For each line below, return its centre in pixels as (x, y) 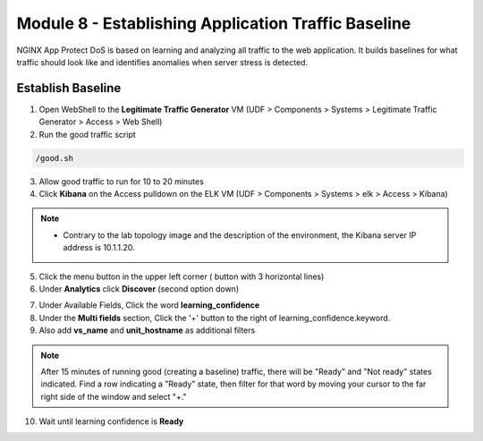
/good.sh (55, 158)
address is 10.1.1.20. (99, 248)
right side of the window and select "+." (114, 396)
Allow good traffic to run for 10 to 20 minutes (122, 181)
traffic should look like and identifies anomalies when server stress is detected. (162, 62)
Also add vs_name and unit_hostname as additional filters (147, 330)
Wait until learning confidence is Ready (111, 421)
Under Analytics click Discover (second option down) (139, 288)
